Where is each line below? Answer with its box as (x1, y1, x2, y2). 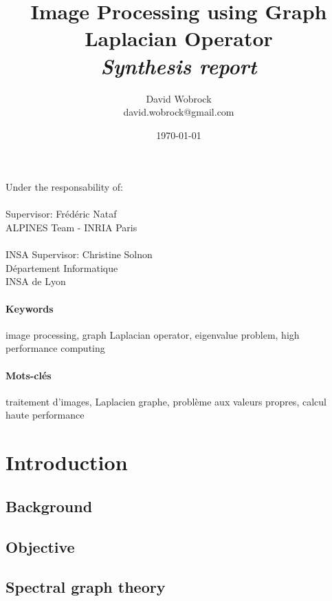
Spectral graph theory (5, 576, 166, 598)
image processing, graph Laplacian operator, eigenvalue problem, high (5, 327, 300, 341)
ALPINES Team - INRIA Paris (5, 220, 137, 235)
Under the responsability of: (5, 180, 123, 194)
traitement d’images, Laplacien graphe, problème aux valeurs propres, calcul (5, 394, 327, 408)
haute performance (5, 408, 85, 422)
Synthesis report (100, 51, 257, 80)
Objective (5, 536, 75, 557)
